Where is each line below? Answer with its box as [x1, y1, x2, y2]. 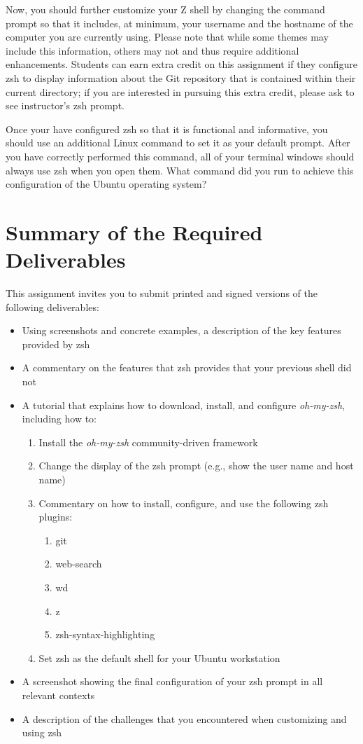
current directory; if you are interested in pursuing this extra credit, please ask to [6, 84, 355, 99]
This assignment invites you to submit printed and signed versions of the [6, 286, 318, 301]
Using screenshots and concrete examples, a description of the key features [22, 323, 341, 338]
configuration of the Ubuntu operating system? [6, 177, 207, 191]
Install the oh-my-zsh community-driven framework [38, 434, 258, 449]
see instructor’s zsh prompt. [6, 98, 124, 113]
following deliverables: [6, 299, 99, 314]
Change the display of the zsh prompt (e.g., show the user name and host [38, 458, 354, 473]
